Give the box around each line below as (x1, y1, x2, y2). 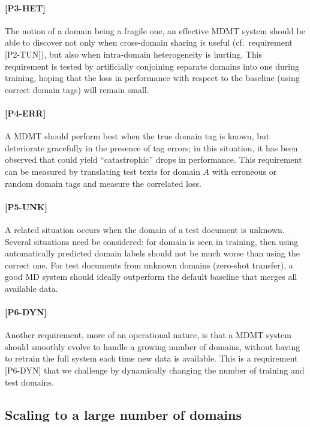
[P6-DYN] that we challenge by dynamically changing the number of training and (5, 364, 305, 377)
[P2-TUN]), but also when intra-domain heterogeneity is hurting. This (5, 47, 263, 60)
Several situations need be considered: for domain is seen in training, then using (5, 235, 299, 247)
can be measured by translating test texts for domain (5, 165, 200, 177)
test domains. (5, 375, 54, 388)
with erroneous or (212, 165, 277, 177)
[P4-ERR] (5, 106, 46, 119)
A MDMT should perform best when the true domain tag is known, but (5, 130, 270, 142)
